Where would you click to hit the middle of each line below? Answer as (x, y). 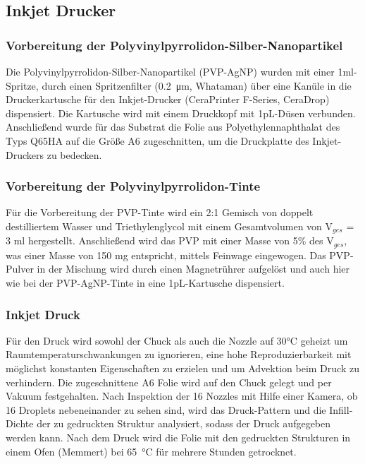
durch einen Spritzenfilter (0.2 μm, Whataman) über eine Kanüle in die (197, 85)
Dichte (20, 423)
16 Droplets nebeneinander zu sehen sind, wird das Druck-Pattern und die (166, 409)
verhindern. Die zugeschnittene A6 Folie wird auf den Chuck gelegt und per (169, 382)
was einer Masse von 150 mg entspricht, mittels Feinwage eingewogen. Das (166, 255)
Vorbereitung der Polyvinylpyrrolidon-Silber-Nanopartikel (174, 45)
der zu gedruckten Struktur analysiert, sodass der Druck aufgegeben (184, 423)
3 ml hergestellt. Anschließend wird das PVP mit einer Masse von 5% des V (170, 240)
